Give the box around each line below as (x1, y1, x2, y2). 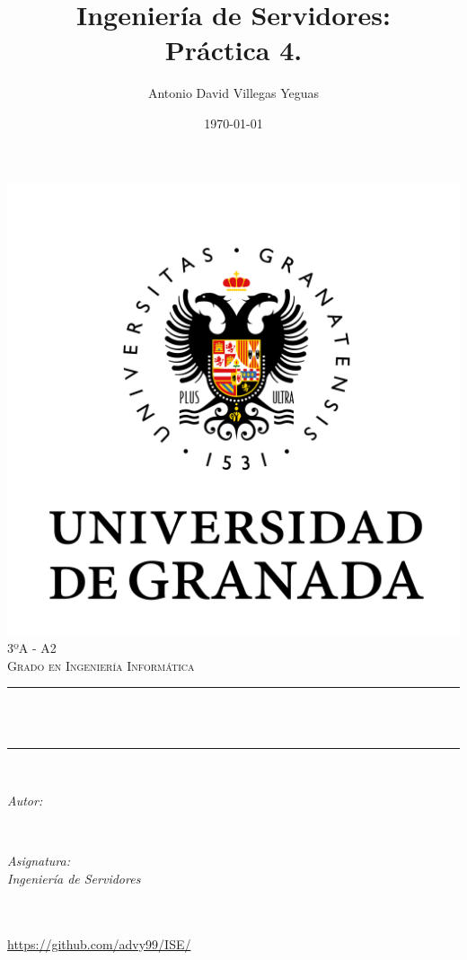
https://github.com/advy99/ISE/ (7, 934, 191, 953)
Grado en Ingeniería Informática (7, 656, 195, 674)
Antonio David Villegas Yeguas (147, 84, 320, 102)
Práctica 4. (164, 31, 303, 68)
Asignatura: (7, 851, 70, 870)
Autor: (7, 791, 43, 810)
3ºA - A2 (7, 639, 57, 657)
